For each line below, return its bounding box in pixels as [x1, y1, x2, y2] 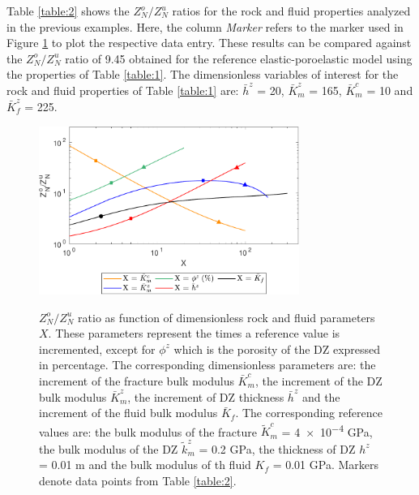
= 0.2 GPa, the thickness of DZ [199, 440, 356, 457]
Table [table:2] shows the [6, 2, 130, 19]
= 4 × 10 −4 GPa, [281, 420, 373, 440]
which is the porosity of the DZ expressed [173, 340, 381, 357]
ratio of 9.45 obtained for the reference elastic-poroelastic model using [65, 49, 413, 67]
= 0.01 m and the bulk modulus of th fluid [39, 456, 251, 473]
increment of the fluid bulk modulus [39, 404, 218, 421]
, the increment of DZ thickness [127, 388, 284, 405]
